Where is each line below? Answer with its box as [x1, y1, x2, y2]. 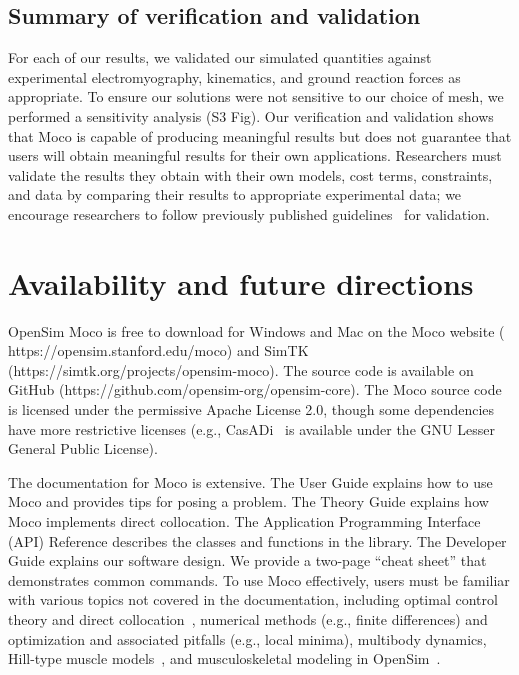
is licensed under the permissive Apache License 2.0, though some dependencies [8, 399, 495, 420]
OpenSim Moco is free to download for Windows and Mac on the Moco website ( [8, 320, 505, 341]
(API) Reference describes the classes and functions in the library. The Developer [8, 530, 507, 551]
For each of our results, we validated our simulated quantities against [8, 47, 432, 68]
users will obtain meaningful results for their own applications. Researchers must [8, 145, 502, 166]
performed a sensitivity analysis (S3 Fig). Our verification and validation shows [8, 105, 494, 126]
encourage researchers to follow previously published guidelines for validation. [8, 203, 490, 224]
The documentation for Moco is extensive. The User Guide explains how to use [8, 471, 493, 492]
